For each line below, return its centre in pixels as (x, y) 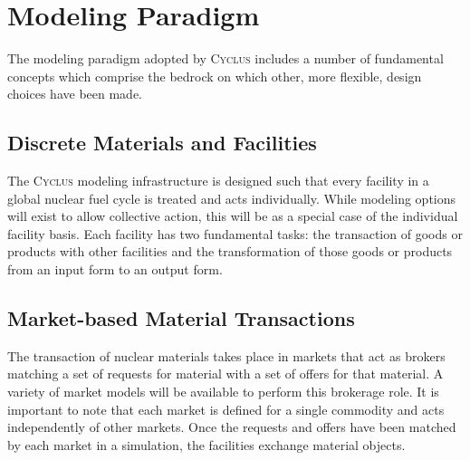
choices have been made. (75, 94)
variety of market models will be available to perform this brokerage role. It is (223, 392)
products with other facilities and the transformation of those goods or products (230, 251)
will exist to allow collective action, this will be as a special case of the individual (233, 216)
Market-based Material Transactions (181, 318)
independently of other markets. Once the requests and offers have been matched (232, 427)
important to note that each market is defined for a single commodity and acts (226, 409)
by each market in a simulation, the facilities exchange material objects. (206, 444)
